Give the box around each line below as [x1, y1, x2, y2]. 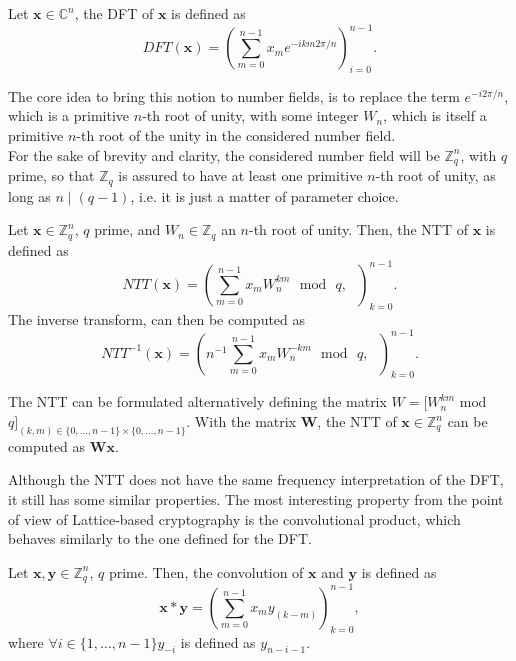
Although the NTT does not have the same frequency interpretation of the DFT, [8, 469, 504, 490]
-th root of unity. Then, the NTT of [249, 219, 469, 240]
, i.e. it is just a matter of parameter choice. [130, 185, 399, 206]
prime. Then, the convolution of [108, 561, 304, 582]
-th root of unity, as [375, 165, 496, 186]
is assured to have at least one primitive [118, 165, 363, 186]
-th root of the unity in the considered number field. [76, 125, 396, 146]
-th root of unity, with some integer [142, 105, 359, 126]
